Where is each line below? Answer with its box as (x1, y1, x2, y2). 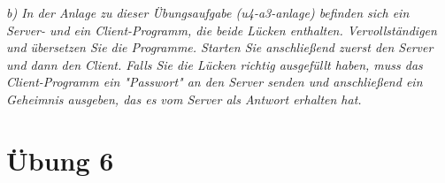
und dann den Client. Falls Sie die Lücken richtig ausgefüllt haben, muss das (6, 55, 423, 73)
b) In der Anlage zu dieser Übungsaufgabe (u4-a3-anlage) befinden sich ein (6, 4, 410, 21)
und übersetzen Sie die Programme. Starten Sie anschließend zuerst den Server (6, 38, 433, 57)
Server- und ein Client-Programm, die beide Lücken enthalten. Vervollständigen (6, 20, 437, 39)
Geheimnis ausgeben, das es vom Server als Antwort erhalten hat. (6, 89, 362, 108)
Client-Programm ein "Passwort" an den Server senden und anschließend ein (6, 72, 423, 91)
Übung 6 (6, 141, 114, 178)
